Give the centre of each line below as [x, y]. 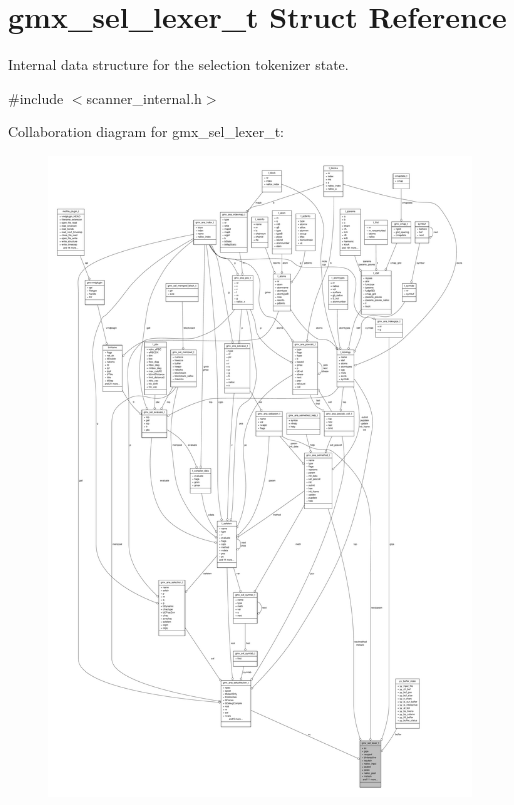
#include [36, 97]
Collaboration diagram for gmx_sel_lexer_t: [146, 131]
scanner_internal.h [144, 97]
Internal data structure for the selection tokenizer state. [178, 64]
